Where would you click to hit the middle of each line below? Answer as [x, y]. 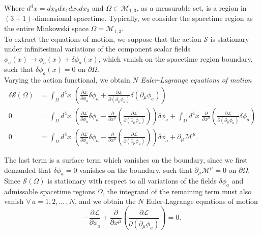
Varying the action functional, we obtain [67, 80]
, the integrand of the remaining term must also [177, 191]
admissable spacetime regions [50, 191]
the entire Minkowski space [46, 28]
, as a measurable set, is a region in [192, 8]
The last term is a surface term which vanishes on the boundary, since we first [126, 159]
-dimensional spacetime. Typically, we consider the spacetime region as [142, 18]
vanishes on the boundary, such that [136, 170]
